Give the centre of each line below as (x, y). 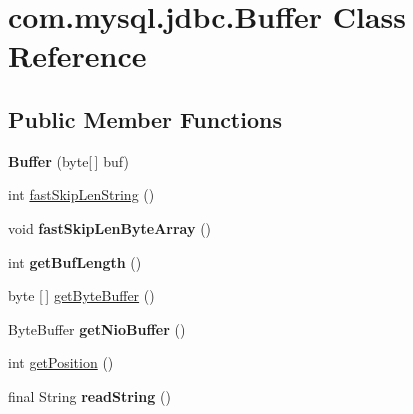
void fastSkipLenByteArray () (110, 227)
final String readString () (89, 395)
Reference (77, 55)
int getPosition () (61, 362)
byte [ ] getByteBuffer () (81, 295)
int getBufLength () (75, 261)
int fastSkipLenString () (81, 194)
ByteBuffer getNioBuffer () (97, 328)
